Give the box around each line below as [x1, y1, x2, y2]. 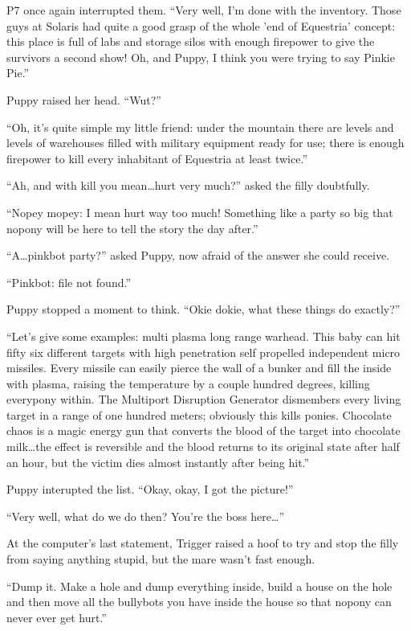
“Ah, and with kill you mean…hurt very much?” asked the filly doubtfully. [6, 177, 370, 194]
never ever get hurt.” [6, 608, 107, 625]
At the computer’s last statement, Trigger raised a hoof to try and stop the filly [6, 535, 399, 551]
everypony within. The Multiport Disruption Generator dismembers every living [6, 391, 401, 408]
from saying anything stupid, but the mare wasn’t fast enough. [6, 551, 315, 567]
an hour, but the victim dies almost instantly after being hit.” [6, 453, 310, 470]
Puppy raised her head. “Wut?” [6, 91, 161, 108]
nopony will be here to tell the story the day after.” [6, 219, 258, 236]
